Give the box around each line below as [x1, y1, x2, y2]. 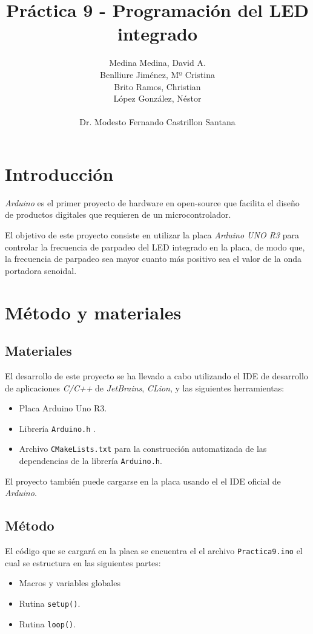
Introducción [5, 161, 114, 186]
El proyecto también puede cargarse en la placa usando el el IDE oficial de [5, 474, 281, 487]
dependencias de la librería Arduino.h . [19, 454, 162, 467]
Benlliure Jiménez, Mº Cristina [100, 68, 215, 80]
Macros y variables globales [19, 577, 120, 589]
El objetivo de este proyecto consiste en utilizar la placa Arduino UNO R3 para [5, 229, 299, 241]
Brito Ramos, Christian [114, 80, 201, 93]
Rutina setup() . [19, 596, 81, 609]
